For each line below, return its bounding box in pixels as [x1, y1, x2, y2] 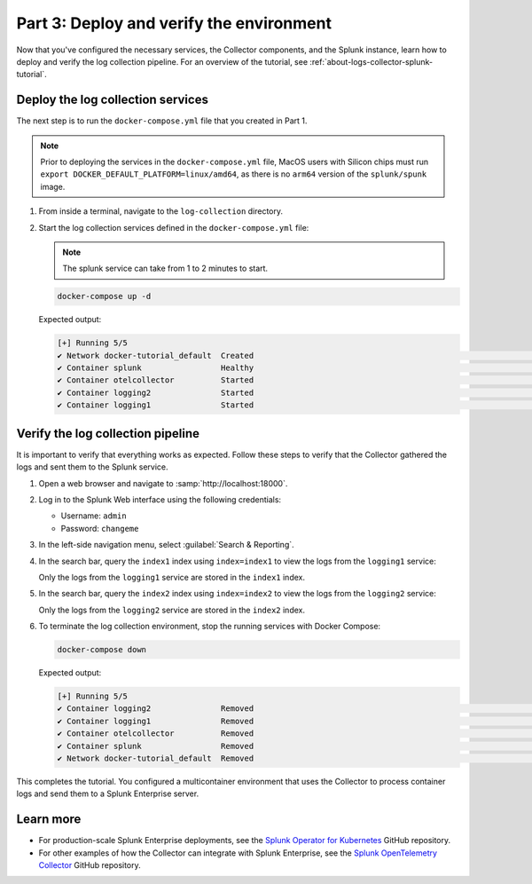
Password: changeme [60, 523, 139, 533]
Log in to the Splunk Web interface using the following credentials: [38, 493, 282, 505]
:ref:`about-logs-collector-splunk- [309, 56, 434, 67]
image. [40, 181, 66, 192]
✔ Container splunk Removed [57, 741, 254, 751]
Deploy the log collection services [16, 92, 208, 107]
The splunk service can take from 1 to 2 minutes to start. [62, 263, 269, 274]
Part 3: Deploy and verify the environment [16, 13, 332, 33]
